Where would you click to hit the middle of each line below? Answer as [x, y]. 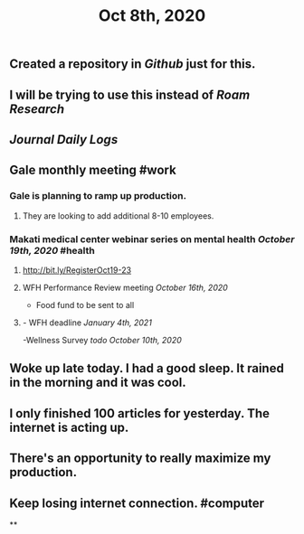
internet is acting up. [69, 427]
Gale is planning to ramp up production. [98, 196]
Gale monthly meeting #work [93, 170]
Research [37, 109]
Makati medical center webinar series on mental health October [152, 239]
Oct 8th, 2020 [152, 16]
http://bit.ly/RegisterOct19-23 [77, 270]
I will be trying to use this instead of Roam [130, 94]
